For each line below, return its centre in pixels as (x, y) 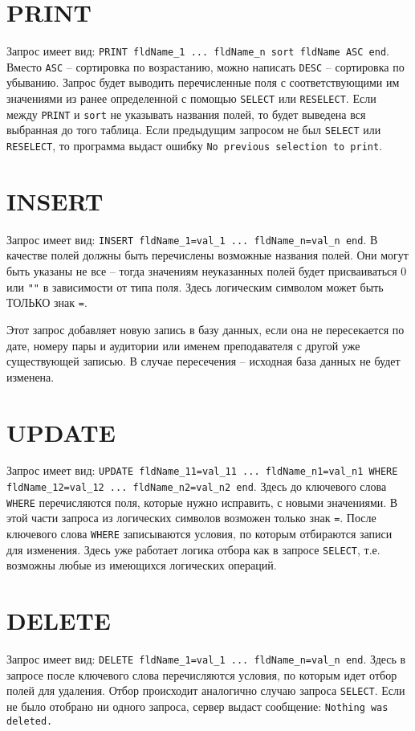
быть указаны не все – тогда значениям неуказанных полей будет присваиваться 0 (207, 271)
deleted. (30, 721)
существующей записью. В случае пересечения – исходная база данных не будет (203, 361)
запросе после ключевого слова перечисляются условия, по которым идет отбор (202, 674)
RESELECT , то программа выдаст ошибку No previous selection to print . (195, 145)
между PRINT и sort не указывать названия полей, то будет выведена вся (186, 114)
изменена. (31, 376)
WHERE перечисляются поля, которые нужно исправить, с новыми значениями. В (202, 502)
